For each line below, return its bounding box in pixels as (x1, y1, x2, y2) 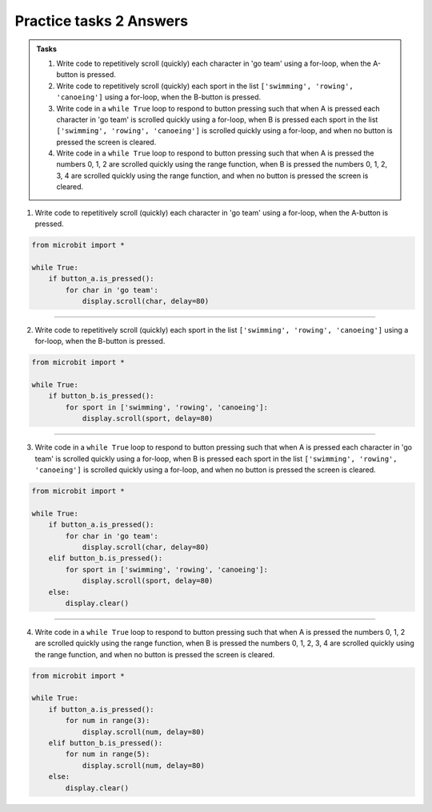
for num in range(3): (65, 716, 150, 725)
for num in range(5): (65, 749, 150, 759)
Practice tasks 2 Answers (14, 12, 188, 30)
